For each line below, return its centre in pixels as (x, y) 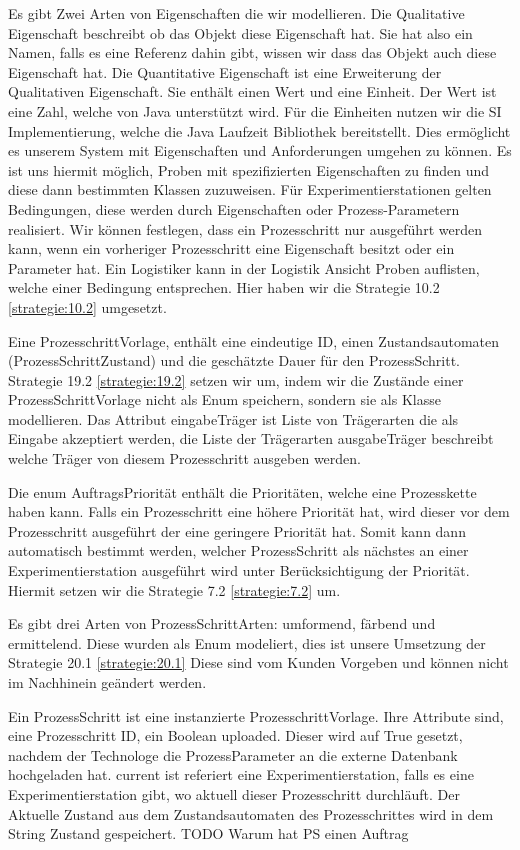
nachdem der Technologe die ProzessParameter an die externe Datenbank (233, 754)
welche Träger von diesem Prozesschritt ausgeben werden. (184, 458)
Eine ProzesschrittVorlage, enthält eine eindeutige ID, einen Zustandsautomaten (254, 340)
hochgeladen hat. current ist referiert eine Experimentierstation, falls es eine (241, 774)
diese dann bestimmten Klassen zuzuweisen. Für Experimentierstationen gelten (250, 189)
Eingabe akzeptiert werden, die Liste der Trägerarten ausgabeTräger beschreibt (251, 438)
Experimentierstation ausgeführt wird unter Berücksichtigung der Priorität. (239, 570)
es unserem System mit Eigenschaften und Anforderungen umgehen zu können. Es (260, 150)
